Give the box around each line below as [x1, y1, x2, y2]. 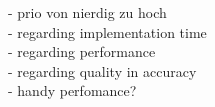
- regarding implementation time [8, 21, 207, 42]
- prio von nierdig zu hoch [8, 2, 167, 22]
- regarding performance [8, 41, 156, 62]
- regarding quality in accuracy [8, 60, 197, 81]
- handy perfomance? [8, 80, 137, 101]
